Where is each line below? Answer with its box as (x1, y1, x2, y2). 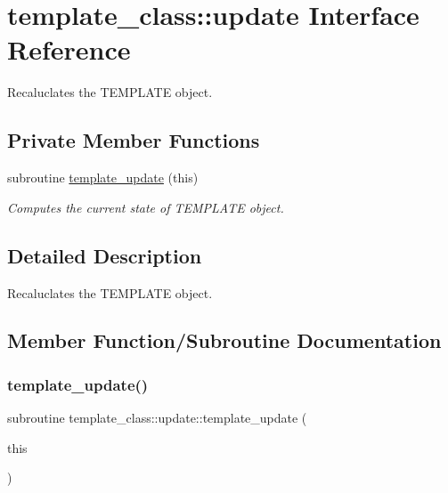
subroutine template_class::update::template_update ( (7, 408, 307, 427)
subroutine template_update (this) (7, 168, 199, 187)
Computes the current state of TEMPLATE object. (7, 198, 284, 216)
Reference (7, 31, 131, 68)
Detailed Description (7, 241, 202, 269)
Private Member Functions (7, 126, 260, 154)
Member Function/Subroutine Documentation (7, 327, 442, 354)
